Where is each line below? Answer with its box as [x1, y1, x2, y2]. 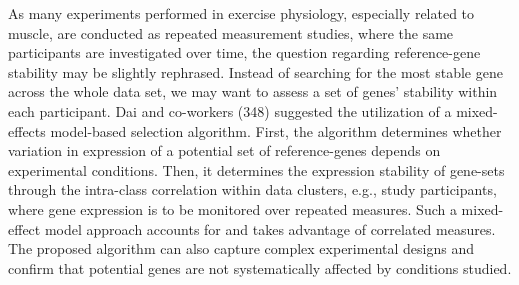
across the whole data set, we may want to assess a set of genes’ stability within [8, 81, 498, 102]
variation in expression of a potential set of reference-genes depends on [8, 140, 441, 161]
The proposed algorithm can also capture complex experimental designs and [8, 238, 474, 259]
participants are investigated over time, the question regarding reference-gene [8, 42, 481, 63]
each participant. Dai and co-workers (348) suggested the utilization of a [8, 100, 452, 121]
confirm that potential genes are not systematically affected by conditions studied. [8, 257, 512, 278]
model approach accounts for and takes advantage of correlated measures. [44, 218, 496, 239]
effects [8, 120, 46, 141]
